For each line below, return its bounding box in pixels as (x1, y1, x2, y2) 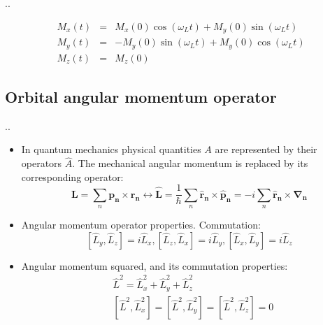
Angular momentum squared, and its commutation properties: (21, 258, 288, 273)
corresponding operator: (21, 169, 124, 184)
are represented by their (215, 142, 317, 157)
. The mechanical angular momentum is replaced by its (72, 156, 308, 171)
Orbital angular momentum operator (5, 85, 277, 107)
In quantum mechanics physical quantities (21, 142, 201, 157)
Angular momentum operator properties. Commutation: (21, 217, 261, 232)
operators (21, 156, 62, 171)
